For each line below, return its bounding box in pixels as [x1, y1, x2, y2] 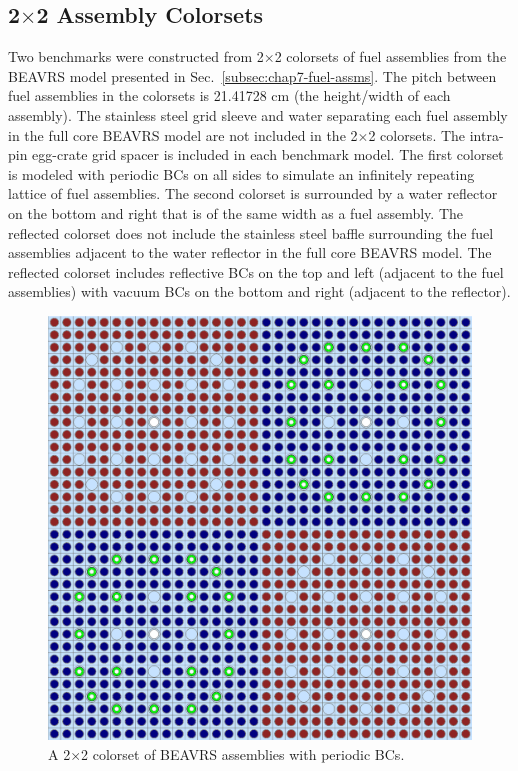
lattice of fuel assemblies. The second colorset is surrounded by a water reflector [8, 183, 498, 204]
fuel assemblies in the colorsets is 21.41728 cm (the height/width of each [8, 85, 451, 106]
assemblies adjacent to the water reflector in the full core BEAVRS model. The [8, 242, 492, 263]
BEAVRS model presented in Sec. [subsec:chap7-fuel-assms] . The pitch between [8, 65, 497, 86]
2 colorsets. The [368, 124, 466, 145]
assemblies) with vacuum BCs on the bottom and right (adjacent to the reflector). [8, 281, 511, 302]
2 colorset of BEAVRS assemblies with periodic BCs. [81, 743, 405, 764]
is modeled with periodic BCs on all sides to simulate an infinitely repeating [8, 163, 475, 184]
